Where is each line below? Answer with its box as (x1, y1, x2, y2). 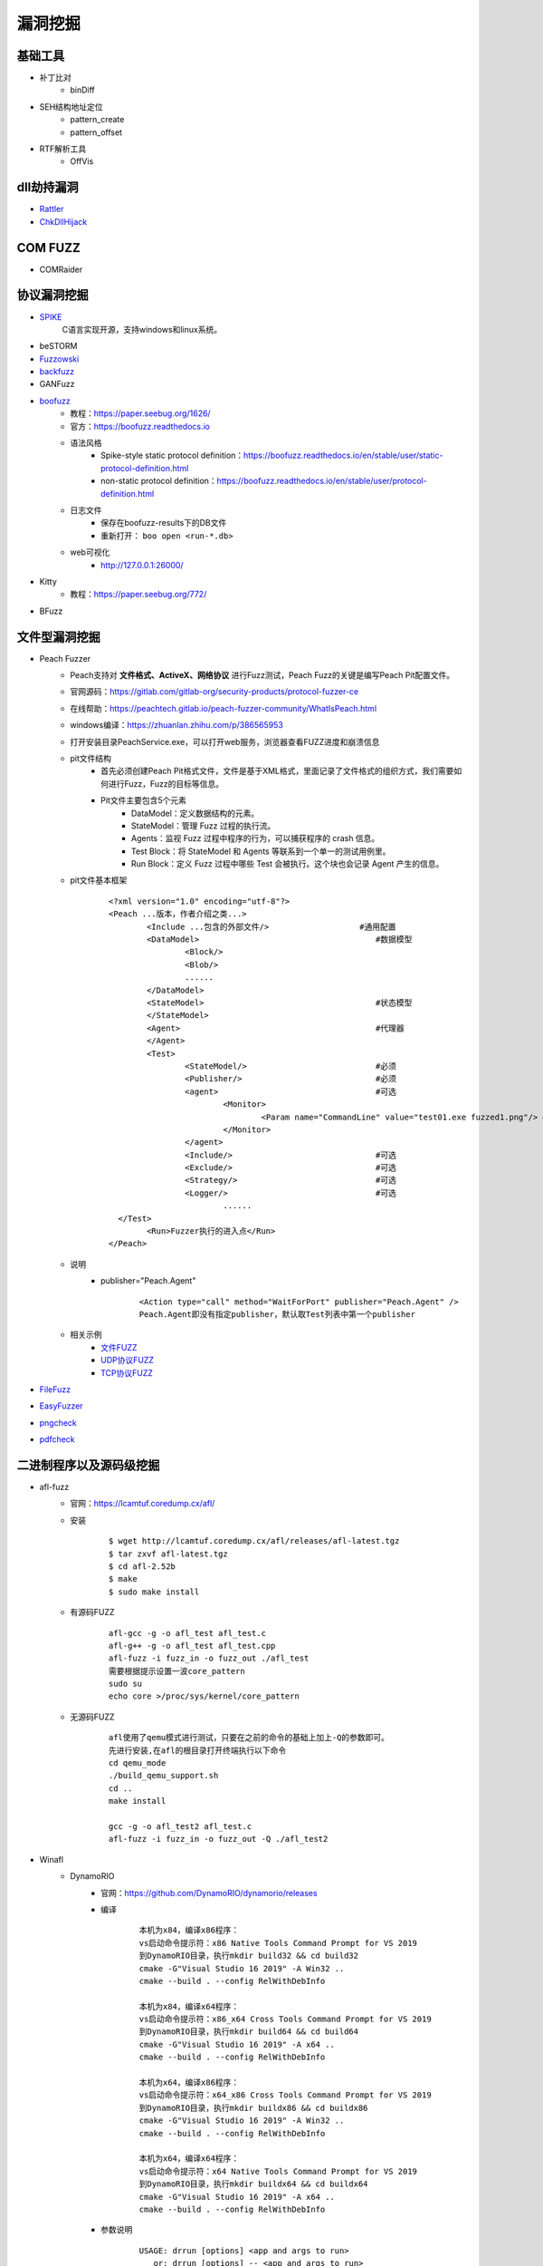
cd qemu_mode (109, 1758, 167, 1768)
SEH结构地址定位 (39, 101, 103, 112)
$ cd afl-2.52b (109, 1561, 176, 1572)
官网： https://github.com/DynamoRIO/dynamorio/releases (100, 1887, 318, 1898)
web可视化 (70, 547, 110, 557)
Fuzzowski (39, 353, 80, 364)
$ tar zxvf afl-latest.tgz (109, 1548, 228, 1559)
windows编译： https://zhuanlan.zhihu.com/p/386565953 (70, 720, 284, 731)
